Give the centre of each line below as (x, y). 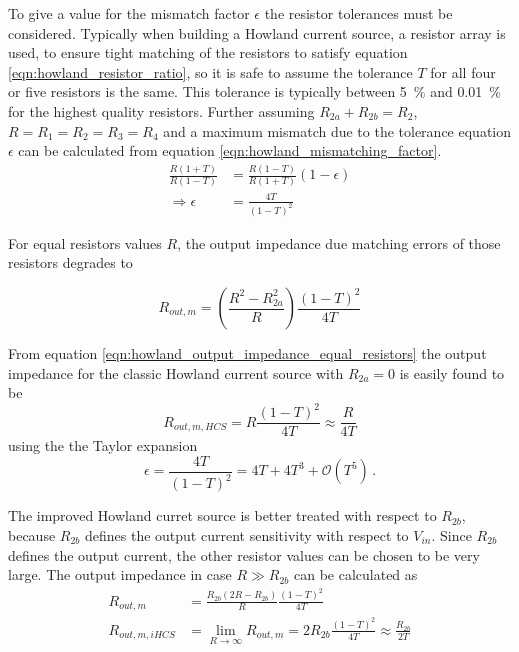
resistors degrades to (70, 262)
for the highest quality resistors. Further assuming (161, 110)
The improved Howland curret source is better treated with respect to (222, 515)
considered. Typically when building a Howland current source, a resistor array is (257, 32)
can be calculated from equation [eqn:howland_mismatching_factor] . (230, 150)
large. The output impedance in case (120, 574)
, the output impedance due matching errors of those (339, 242)
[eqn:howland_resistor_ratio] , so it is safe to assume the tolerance (210, 71)
